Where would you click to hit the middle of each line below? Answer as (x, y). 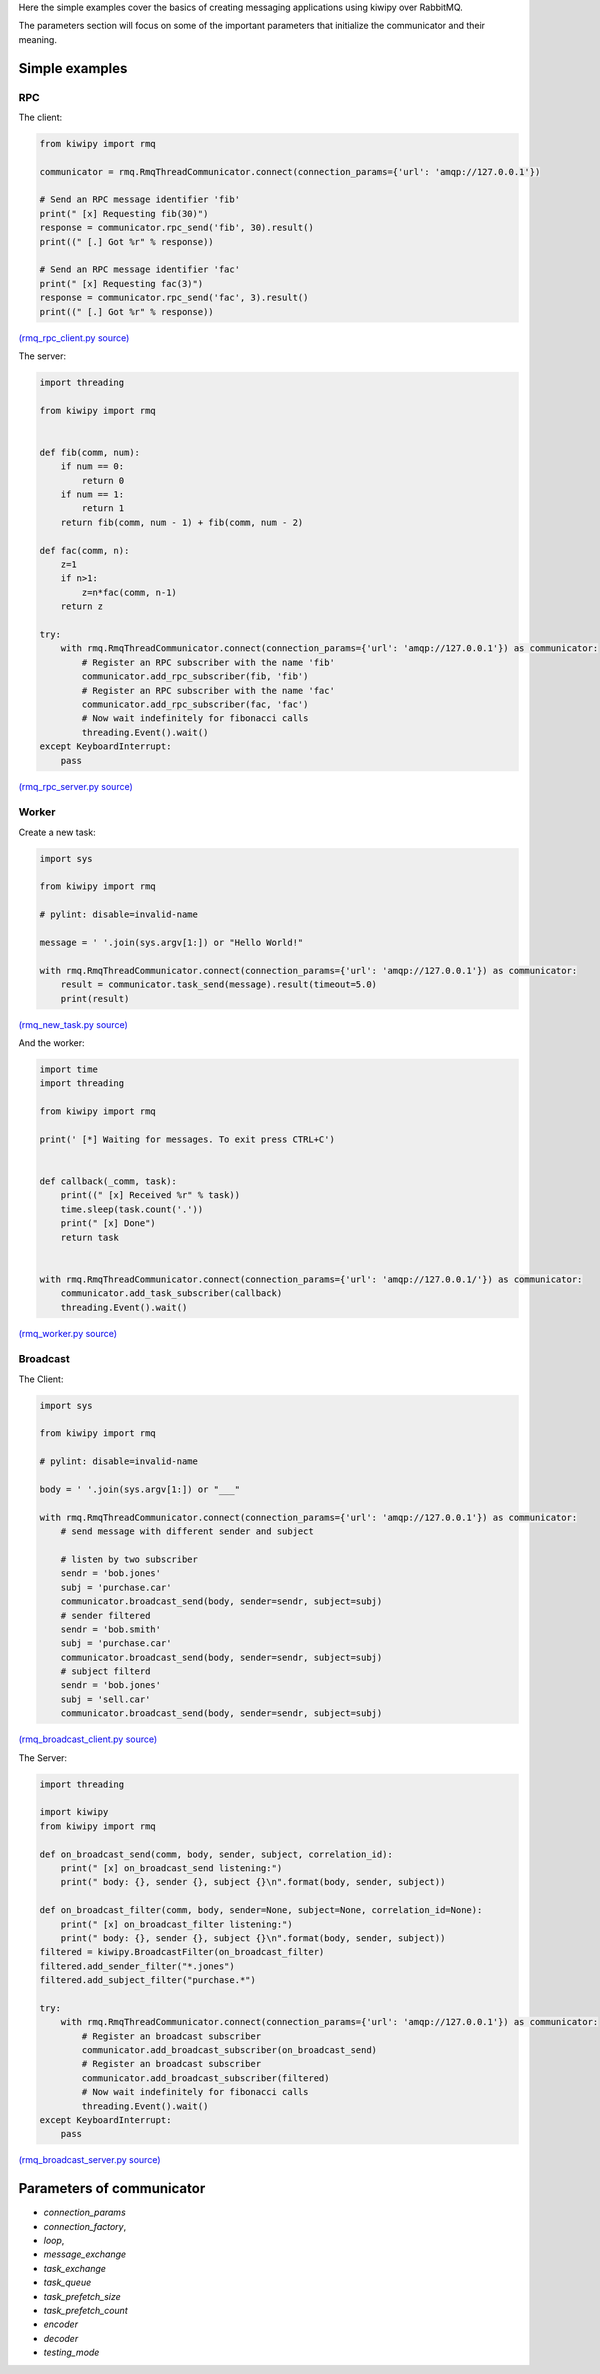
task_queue (67, 2282)
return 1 (103, 508)
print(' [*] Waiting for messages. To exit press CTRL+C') (187, 1139)
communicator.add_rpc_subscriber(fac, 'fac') (195, 704)
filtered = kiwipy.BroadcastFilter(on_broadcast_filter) (182, 1952)
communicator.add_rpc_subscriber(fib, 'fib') (195, 676)
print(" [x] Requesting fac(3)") (121, 283)
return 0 (103, 480)
